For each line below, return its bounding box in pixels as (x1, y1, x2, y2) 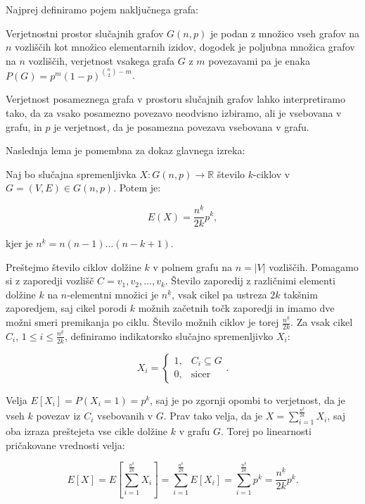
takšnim (283, 286, 318, 301)
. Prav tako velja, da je (163, 408, 262, 423)
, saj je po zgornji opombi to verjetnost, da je (150, 392, 345, 407)
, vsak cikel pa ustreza (172, 286, 267, 301)
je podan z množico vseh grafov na (210, 25, 360, 40)
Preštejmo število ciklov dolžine (6, 259, 141, 274)
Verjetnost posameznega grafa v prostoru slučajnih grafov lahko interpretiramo (6, 92, 345, 106)
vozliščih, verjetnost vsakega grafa (28, 53, 175, 68)
